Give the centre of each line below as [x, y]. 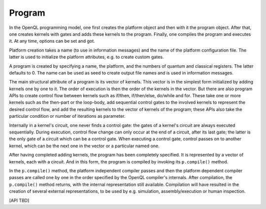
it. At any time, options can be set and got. [52, 41]
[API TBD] [19, 200]
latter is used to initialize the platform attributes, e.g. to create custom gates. [86, 57]
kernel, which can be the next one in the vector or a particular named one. [84, 146]
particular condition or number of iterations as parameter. [67, 116]
